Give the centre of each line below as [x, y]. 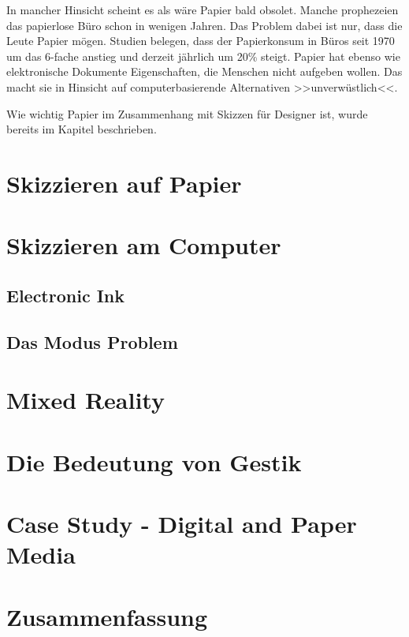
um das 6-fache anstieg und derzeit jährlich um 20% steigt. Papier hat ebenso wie [203, 56]
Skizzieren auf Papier [124, 183]
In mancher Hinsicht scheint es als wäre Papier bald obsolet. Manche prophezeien [203, 9]
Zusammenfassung [107, 616]
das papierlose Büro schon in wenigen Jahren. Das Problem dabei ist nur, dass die [204, 25]
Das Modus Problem [92, 341]
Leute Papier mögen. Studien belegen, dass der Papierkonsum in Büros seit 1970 [201, 41]
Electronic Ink [66, 295]
